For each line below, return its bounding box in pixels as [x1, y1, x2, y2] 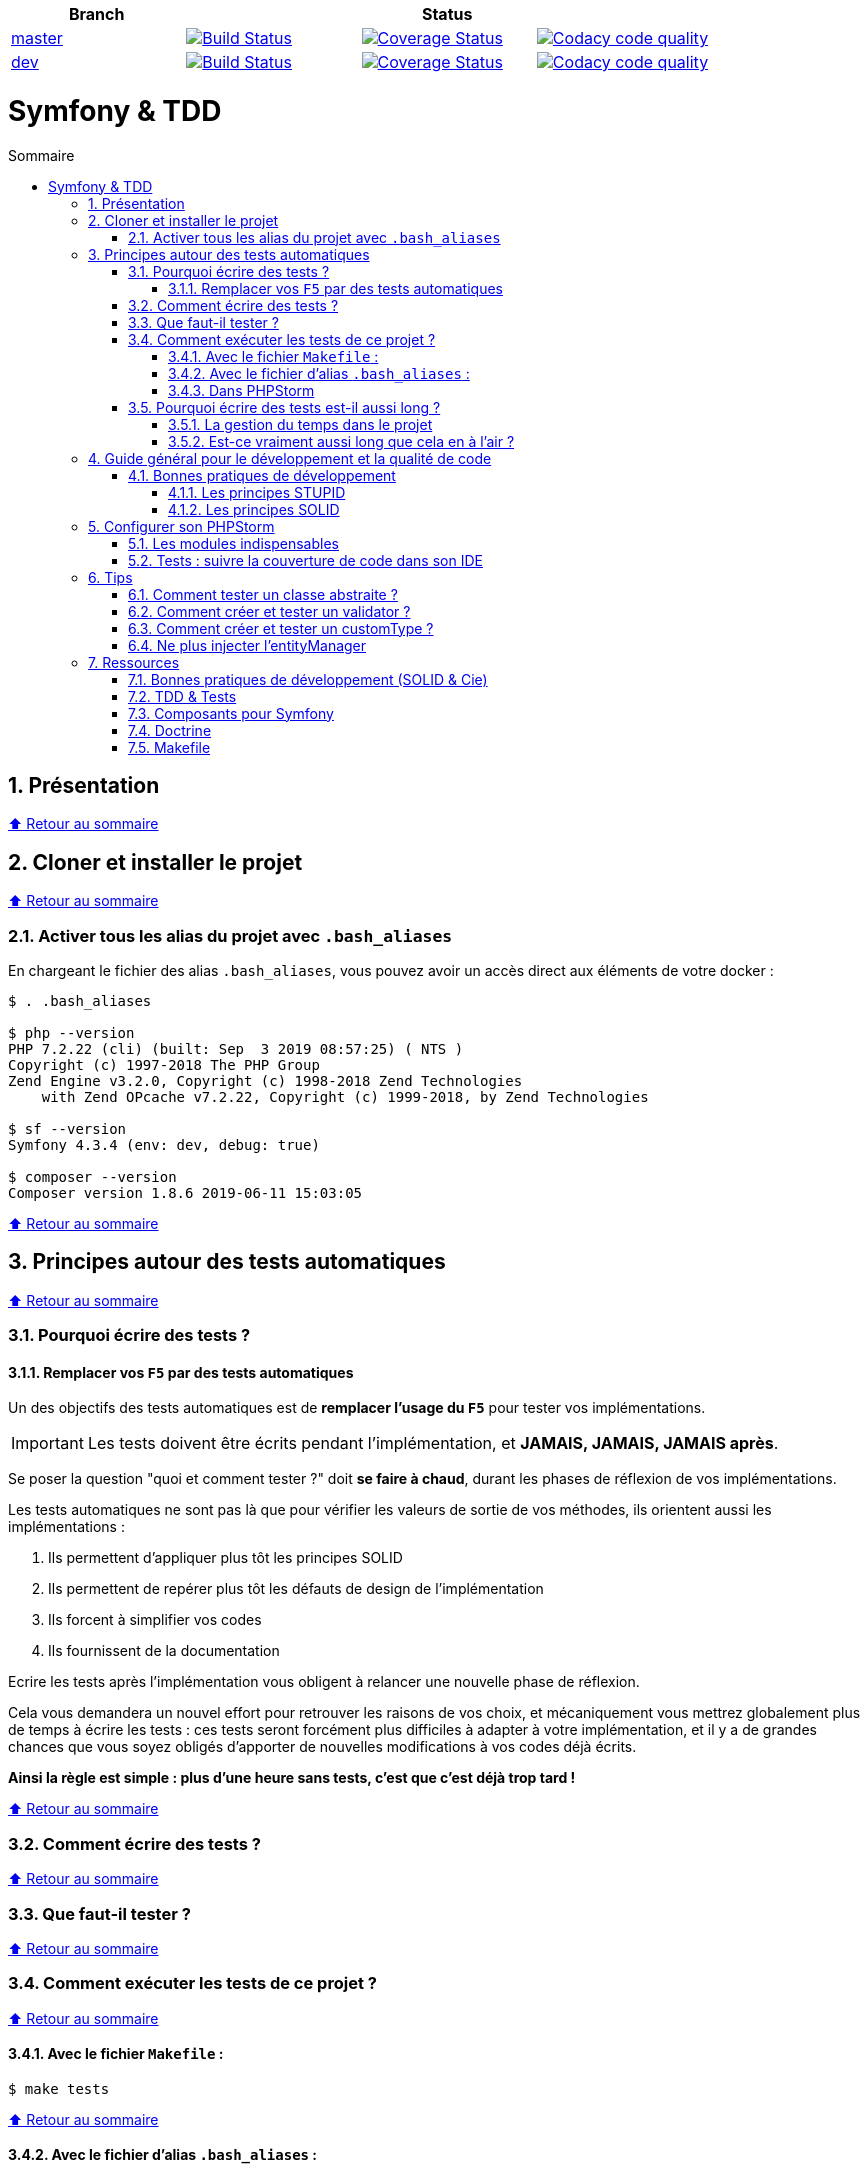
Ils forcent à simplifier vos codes [48, 1611, 262, 1629]
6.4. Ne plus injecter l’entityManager [128, 636, 367, 654]
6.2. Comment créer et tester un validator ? [128, 602, 411, 620]
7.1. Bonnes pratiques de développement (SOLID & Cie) [128, 670, 488, 688]
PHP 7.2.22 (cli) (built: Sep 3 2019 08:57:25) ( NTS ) [8, 1040, 464, 1057]
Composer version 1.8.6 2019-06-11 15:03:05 [8, 1184, 363, 1201]
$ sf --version [8, 1120, 127, 1137]
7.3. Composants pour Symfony [128, 704, 334, 722]
